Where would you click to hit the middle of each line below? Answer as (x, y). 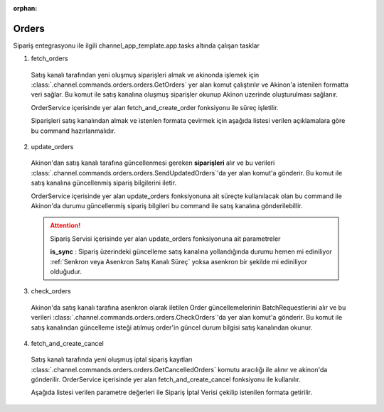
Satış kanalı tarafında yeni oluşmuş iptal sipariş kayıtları (112, 359)
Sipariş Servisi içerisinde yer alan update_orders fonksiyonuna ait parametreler (165, 239)
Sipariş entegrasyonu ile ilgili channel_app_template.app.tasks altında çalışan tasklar (136, 45)
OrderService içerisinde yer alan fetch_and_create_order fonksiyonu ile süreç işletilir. (155, 107)
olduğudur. (66, 271)
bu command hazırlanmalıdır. (73, 131)
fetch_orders (49, 59)
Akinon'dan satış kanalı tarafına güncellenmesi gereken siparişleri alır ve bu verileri (153, 163)
